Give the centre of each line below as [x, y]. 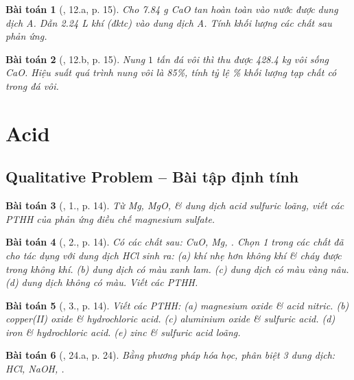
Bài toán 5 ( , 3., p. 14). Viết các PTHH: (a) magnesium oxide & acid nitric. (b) [177, 305]
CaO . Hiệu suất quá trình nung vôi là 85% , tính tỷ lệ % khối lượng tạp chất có [171, 72]
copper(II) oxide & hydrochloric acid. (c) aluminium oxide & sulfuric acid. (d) [170, 319]
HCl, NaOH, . [35, 369]
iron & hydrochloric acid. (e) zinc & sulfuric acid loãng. [123, 332]
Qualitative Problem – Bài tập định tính [152, 177]
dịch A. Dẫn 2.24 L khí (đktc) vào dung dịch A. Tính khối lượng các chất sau [169, 22]
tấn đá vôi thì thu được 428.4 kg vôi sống [243, 59]
